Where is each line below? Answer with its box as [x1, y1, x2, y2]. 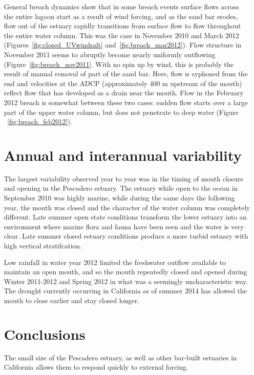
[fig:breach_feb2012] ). [7, 116, 72, 127]
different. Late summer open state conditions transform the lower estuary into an [4, 212, 247, 222]
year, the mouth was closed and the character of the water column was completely [4, 202, 250, 212]
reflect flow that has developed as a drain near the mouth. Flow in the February [4, 88, 244, 98]
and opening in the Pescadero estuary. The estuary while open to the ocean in [4, 183, 238, 193]
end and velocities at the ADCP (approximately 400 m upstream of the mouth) [4, 78, 242, 88]
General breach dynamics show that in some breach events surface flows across [4, 1, 239, 11]
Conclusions [4, 324, 85, 344]
